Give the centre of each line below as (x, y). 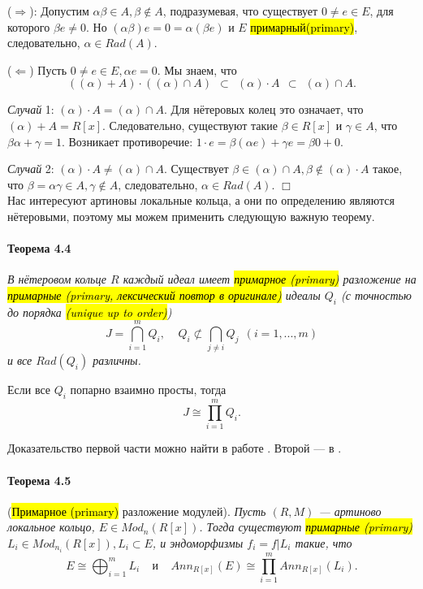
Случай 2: (31, 169)
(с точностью (376, 294)
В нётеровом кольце (57, 279)
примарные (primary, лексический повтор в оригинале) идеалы (164, 294)
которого (29, 26)
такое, (388, 169)
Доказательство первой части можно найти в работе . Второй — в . (175, 448)
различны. (117, 360)
